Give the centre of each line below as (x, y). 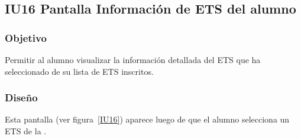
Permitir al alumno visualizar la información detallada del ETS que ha (133, 59)
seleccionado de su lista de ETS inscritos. (79, 71)
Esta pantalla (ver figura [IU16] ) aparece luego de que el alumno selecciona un (147, 119)
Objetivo (26, 37)
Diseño (21, 97)
